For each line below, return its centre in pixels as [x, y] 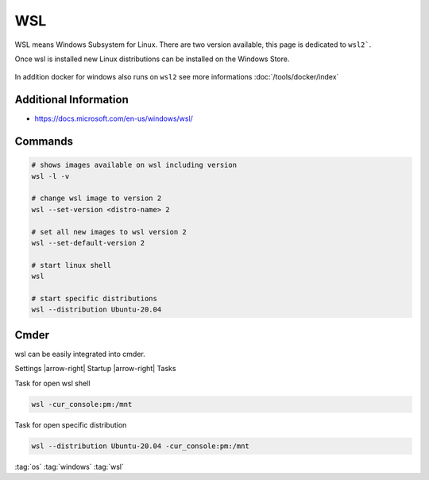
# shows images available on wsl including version [134, 165]
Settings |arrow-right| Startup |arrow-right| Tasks [95, 369]
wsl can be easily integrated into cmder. [80, 354]
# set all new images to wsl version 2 [109, 232]
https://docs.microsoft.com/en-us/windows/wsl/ [114, 118]
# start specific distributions [95, 298]
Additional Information [71, 100]
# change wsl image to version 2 [97, 198]
